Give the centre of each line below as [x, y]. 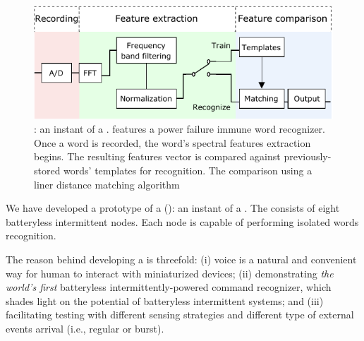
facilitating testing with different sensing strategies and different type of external [180, 315]
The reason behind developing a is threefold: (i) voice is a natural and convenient [181, 259]
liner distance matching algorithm [107, 184]
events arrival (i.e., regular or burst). [85, 328]
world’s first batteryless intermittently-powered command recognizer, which [169, 287]
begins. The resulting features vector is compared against [157, 156]
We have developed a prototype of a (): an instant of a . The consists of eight [173, 208]
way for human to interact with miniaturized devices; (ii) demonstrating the [170, 273]
